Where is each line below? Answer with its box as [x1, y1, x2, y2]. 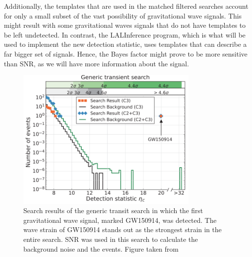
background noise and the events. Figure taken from [23, 243, 179, 254]
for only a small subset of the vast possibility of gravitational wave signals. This [4, 10, 242, 20]
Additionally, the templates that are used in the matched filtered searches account [4, 1, 249, 11]
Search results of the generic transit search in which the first [23, 205, 203, 216]
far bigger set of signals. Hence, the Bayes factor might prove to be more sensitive [4, 48, 248, 59]
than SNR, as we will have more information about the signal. [4, 58, 189, 68]
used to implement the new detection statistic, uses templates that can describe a [4, 39, 247, 49]
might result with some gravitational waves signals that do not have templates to [4, 20, 246, 30]
